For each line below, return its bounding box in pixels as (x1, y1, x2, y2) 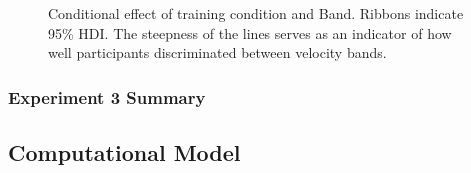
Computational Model (8, 137, 241, 168)
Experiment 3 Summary (8, 84, 206, 109)
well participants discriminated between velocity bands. (48, 42, 387, 63)
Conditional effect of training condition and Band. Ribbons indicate (48, 3, 464, 23)
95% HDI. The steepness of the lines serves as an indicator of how (48, 22, 452, 43)
